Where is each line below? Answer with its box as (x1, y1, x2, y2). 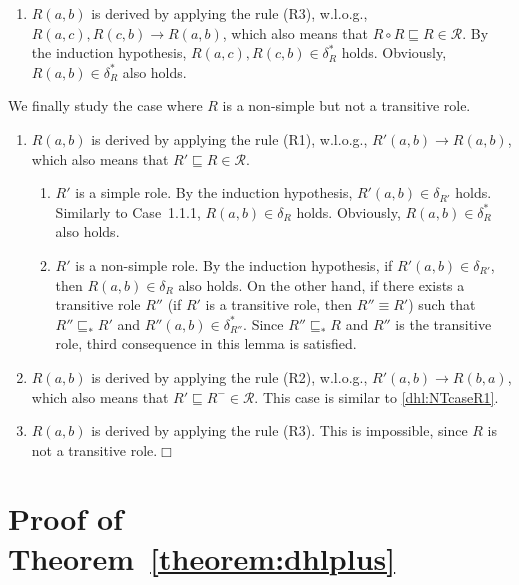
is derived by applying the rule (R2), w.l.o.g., (91, 366, 368, 387)
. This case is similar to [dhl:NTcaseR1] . (254, 386, 499, 407)
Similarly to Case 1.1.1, (55, 201, 201, 222)
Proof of (8, 498, 123, 539)
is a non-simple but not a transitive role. (222, 95, 471, 116)
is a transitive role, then (205, 294, 353, 315)
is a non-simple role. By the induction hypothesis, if (75, 254, 393, 275)
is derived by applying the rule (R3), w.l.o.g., (91, 3, 368, 23)
